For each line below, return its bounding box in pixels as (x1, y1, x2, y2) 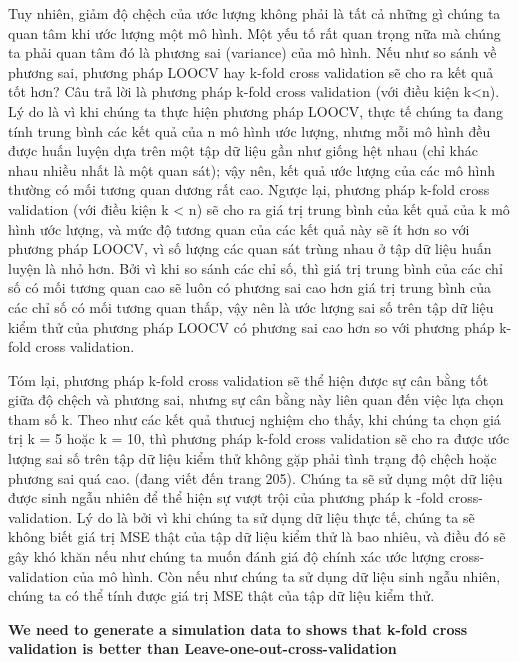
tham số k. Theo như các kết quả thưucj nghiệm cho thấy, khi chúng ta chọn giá (8, 408, 501, 429)
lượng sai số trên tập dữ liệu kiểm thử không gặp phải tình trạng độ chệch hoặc (8, 448, 497, 469)
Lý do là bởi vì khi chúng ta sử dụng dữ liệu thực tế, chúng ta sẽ (76, 506, 475, 527)
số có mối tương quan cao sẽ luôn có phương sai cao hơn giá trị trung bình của (8, 277, 491, 298)
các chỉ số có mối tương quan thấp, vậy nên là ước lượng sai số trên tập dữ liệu (8, 296, 494, 317)
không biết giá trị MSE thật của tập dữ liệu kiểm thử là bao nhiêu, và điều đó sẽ (8, 526, 506, 547)
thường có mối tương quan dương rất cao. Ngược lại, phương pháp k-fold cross (8, 179, 490, 200)
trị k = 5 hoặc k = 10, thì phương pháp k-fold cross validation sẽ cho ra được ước (8, 428, 510, 449)
